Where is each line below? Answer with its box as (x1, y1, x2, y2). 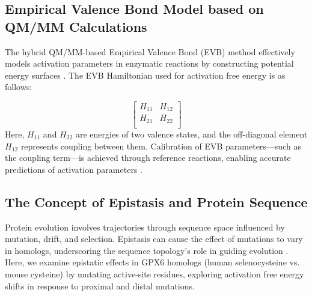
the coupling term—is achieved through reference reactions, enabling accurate (5, 151, 291, 164)
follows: (5, 80, 32, 93)
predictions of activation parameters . (5, 163, 142, 175)
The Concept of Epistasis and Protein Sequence (5, 192, 308, 211)
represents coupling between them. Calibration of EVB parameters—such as (20, 139, 301, 152)
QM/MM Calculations (5, 17, 147, 35)
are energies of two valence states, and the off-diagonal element (75, 127, 308, 140)
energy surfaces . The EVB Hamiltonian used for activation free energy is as (5, 68, 286, 81)
